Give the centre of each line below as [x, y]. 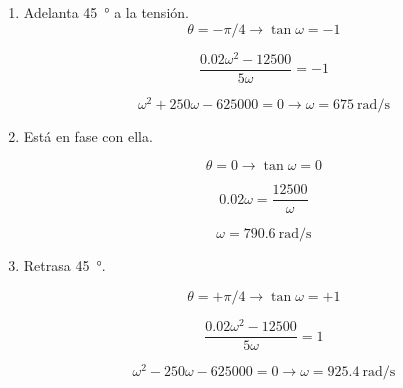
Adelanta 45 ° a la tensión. [106, 12]
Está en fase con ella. [88, 135]
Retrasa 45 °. [64, 265]
